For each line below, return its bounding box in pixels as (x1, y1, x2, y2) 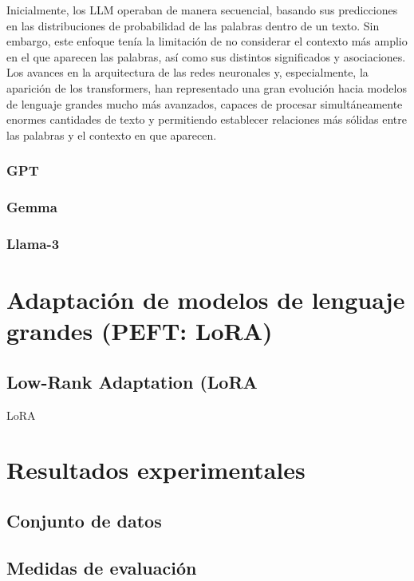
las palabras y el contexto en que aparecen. (6, 126, 217, 143)
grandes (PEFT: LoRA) (6, 314, 273, 347)
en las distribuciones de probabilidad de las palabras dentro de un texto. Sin (6, 17, 380, 34)
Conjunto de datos (6, 508, 162, 532)
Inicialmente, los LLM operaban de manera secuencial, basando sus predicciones (6, 2, 398, 18)
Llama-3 (6, 233, 60, 253)
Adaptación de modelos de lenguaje (6, 283, 405, 316)
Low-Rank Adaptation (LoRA (6, 369, 258, 393)
